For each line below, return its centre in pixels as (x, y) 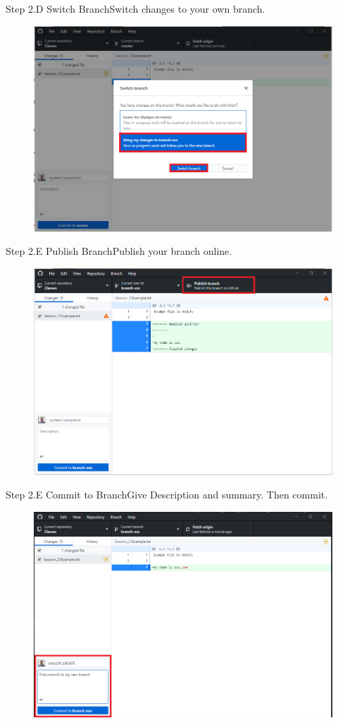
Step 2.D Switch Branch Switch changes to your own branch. (136, 8)
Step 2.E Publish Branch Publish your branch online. (119, 251)
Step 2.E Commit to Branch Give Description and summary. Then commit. (167, 495)
